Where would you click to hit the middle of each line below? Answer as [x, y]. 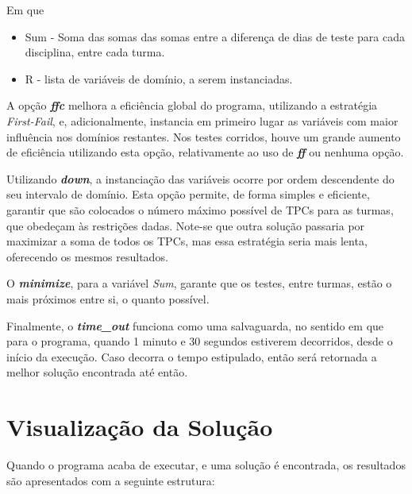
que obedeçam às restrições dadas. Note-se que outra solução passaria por [186, 225]
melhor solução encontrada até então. [97, 372]
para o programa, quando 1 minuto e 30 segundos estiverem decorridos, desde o [200, 341]
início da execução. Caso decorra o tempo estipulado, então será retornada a [192, 356]
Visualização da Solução [140, 427]
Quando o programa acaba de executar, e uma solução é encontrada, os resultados [206, 465]
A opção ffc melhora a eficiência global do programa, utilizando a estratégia [192, 105]
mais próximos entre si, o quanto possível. [108, 298]
